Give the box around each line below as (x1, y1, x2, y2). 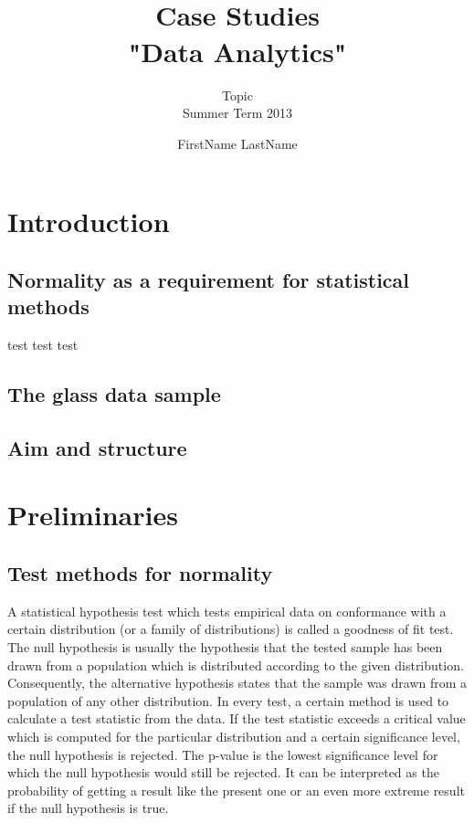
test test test (7, 335, 79, 354)
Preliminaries (7, 496, 178, 533)
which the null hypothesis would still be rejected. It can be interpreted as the (7, 763, 439, 782)
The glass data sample (7, 380, 221, 408)
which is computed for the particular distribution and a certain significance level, (7, 726, 460, 745)
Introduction (7, 203, 170, 240)
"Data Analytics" (128, 32, 347, 69)
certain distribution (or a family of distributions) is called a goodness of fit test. (7, 619, 454, 638)
